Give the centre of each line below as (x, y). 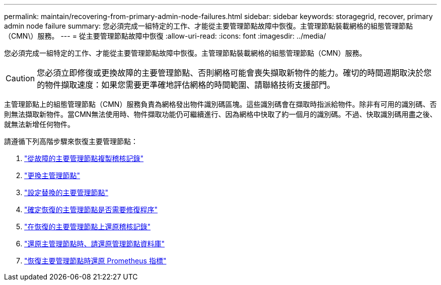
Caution (20, 78)
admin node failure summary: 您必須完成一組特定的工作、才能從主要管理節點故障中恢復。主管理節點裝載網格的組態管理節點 (209, 26)
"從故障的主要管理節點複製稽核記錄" (84, 158)
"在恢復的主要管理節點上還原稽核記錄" (88, 227)
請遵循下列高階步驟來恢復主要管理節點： (71, 141)
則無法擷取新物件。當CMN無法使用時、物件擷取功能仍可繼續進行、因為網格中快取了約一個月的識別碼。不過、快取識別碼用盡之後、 (220, 114)
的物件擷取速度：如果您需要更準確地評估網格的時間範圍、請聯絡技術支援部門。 (186, 85)
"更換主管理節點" (52, 175)
